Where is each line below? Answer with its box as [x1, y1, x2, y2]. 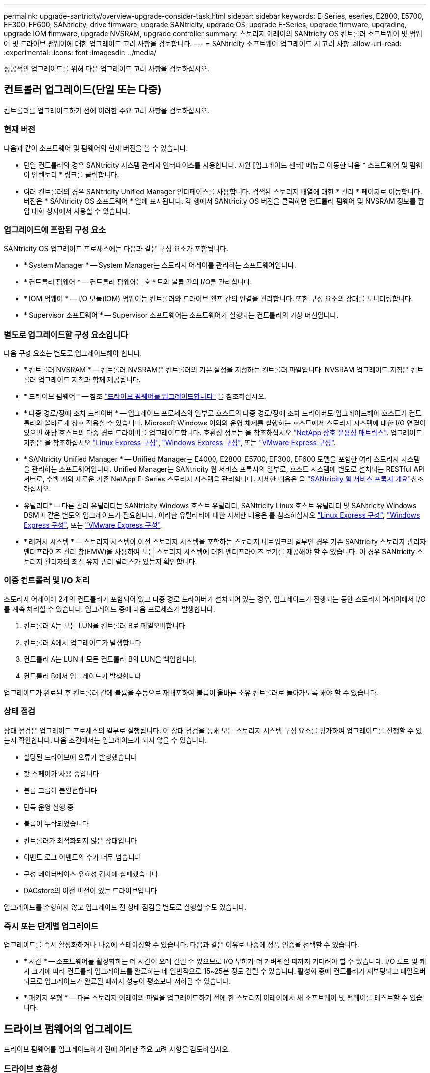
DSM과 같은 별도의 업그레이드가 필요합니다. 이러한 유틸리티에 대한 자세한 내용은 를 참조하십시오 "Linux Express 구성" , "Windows [24, 511, 420, 520]
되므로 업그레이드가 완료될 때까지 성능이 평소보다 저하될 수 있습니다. [24, 977, 231, 986]
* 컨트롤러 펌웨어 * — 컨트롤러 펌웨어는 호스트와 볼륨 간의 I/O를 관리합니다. [24, 278, 252, 286]
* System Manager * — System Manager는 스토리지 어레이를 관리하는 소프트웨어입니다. [24, 261, 296, 270]
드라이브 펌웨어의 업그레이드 [4, 1022, 133, 1035]
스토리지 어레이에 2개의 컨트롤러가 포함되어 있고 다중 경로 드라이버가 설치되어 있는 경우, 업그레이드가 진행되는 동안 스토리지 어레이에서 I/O [4, 594, 426, 603]
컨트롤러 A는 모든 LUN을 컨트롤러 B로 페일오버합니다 [24, 621, 185, 630]
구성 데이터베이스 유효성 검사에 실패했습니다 [24, 869, 158, 878]
